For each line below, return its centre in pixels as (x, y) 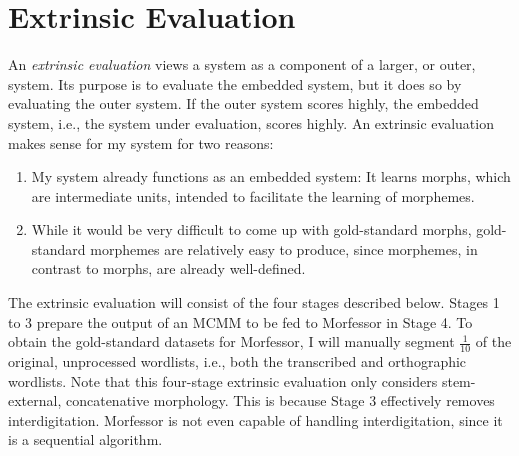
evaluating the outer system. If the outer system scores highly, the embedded (243, 103)
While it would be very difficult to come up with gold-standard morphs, (251, 229)
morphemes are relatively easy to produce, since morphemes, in (284, 248)
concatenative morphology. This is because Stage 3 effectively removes (280, 400)
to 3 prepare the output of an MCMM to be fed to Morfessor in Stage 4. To (240, 321)
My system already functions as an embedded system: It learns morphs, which (271, 176)
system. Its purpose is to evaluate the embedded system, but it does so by (235, 83)
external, (35, 400)
